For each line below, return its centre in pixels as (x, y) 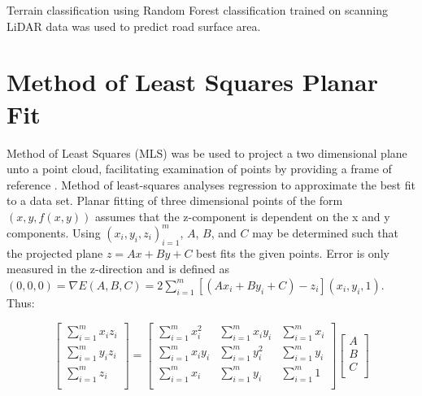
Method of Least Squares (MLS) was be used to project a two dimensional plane (207, 152)
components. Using (54, 232)
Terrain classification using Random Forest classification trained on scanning (197, 10)
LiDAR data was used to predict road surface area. (134, 26)
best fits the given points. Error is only (293, 252)
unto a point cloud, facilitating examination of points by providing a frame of (199, 169)
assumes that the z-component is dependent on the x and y (242, 216)
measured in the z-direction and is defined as (118, 269)
